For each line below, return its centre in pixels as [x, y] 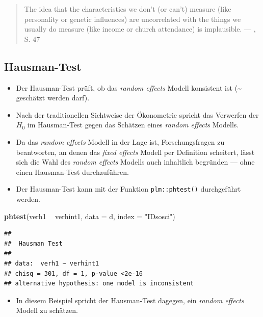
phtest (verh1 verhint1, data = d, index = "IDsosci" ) [90, 216]
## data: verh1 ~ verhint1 [52, 263]
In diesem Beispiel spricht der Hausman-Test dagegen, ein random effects [130, 300]
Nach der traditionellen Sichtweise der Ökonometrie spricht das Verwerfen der [137, 114]
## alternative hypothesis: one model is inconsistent [99, 284]
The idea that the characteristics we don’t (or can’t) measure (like [128, 9]
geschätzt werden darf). [53, 98]
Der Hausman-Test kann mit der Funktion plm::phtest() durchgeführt [128, 189]
